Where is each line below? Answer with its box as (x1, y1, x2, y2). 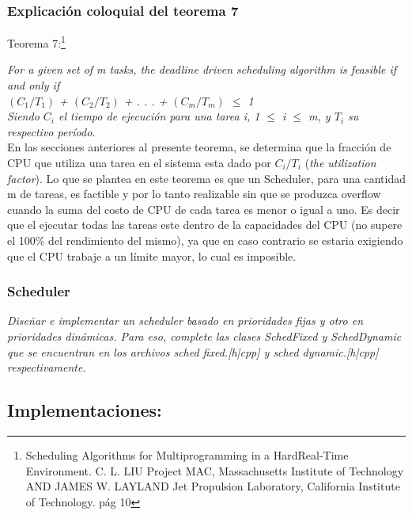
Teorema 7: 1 (7, 32, 66, 51)
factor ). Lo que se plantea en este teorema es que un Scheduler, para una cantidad (7, 170, 406, 186)
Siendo (7, 108, 40, 124)
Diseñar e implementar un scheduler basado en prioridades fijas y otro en (7, 312, 364, 329)
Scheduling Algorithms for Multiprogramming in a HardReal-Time (25, 446, 349, 463)
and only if (7, 77, 60, 93)
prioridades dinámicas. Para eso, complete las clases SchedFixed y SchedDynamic (7, 328, 402, 344)
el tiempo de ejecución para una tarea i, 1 (58, 108, 260, 124)
